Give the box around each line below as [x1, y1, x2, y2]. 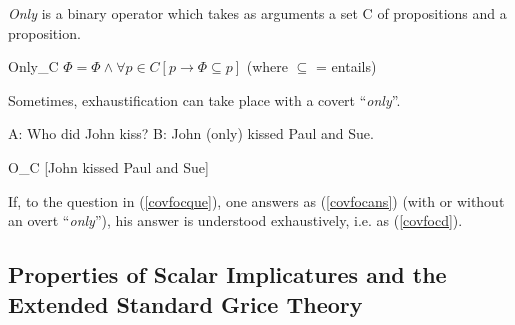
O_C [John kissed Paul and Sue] [8, 156, 209, 177]
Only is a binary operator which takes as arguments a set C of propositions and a [8, 3, 507, 23]
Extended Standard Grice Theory [8, 288, 363, 319]
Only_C [8, 56, 59, 77]
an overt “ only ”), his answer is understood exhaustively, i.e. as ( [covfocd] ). [8, 210, 463, 231]
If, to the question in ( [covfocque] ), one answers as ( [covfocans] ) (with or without [8, 190, 505, 211]
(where [246, 56, 289, 77]
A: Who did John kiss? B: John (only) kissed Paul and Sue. [8, 123, 374, 144]
